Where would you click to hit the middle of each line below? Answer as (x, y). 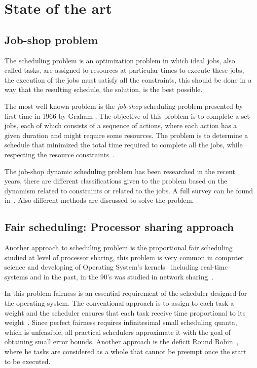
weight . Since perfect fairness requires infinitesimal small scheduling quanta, (121, 322)
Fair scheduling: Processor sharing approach (119, 227)
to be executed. (28, 361)
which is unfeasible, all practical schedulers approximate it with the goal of (118, 332)
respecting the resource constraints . (59, 154)
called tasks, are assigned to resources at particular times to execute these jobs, (124, 70)
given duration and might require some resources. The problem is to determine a (126, 135)
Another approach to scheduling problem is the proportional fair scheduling (119, 248)
